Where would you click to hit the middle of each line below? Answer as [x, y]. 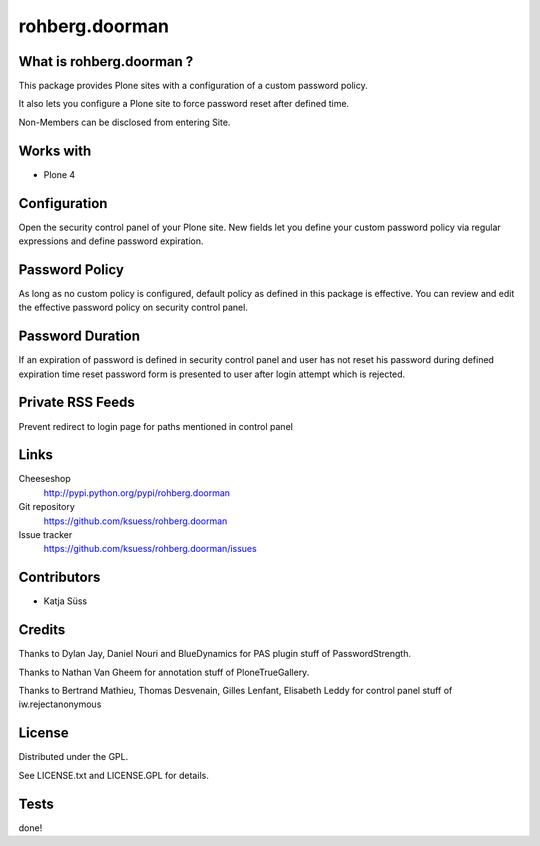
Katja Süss [65, 601]
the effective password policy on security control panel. [133, 307]
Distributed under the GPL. [73, 757]
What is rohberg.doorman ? [106, 61]
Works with [55, 150]
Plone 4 [59, 174]
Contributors [59, 577]
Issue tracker [45, 535]
